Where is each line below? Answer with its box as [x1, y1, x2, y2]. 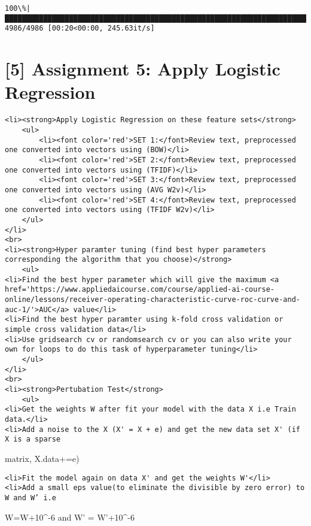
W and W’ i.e [5, 493, 56, 502]
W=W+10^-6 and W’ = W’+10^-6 [5, 510, 135, 523]
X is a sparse [5, 435, 61, 444]
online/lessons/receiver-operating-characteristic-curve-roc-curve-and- [5, 295, 300, 304]
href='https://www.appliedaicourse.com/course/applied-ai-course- [5, 285, 275, 294]
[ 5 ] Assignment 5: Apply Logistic [5, 56, 280, 81]
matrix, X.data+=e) [5, 452, 80, 464]
